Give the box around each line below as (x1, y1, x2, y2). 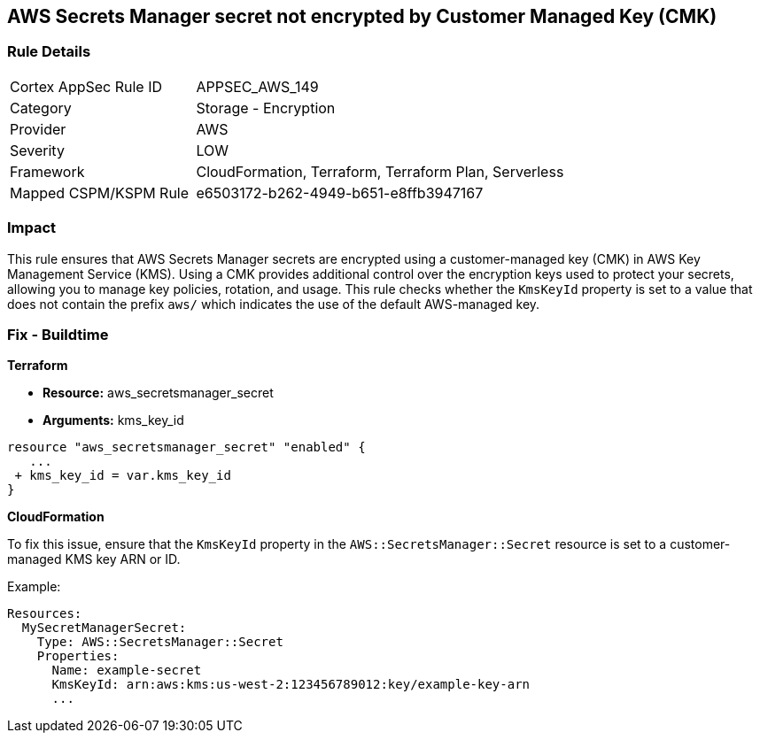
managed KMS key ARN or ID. (7, 551, 181, 567)
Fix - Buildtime (7, 325, 109, 343)
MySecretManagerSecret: (21, 621, 187, 636)
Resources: (7, 606, 82, 621)
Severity (10, 141, 65, 159)
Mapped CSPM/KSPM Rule (10, 183, 190, 202)
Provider (10, 119, 66, 138)
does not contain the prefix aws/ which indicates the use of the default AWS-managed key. (7, 296, 540, 312)
